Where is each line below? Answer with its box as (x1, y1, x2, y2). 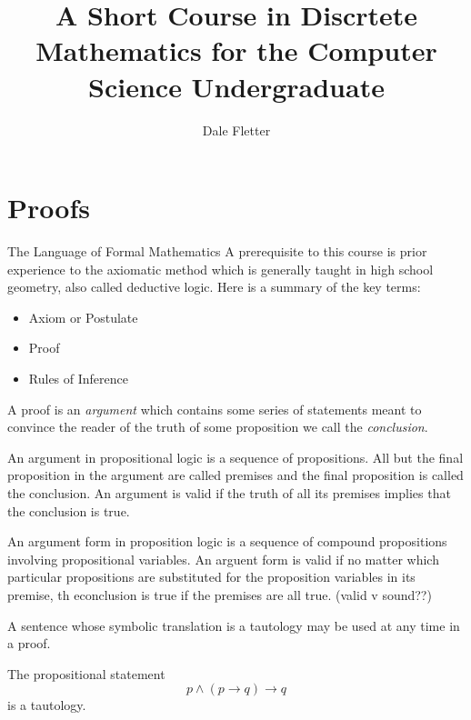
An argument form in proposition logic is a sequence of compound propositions (7, 532, 447, 551)
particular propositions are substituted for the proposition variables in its (7, 567, 416, 586)
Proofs (7, 189, 90, 226)
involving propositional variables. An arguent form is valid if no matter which (7, 549, 439, 568)
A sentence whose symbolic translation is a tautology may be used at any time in (7, 615, 460, 635)
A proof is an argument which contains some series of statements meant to (7, 399, 422, 418)
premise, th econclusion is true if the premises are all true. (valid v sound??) (7, 585, 432, 604)
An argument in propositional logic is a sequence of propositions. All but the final (7, 447, 464, 466)
